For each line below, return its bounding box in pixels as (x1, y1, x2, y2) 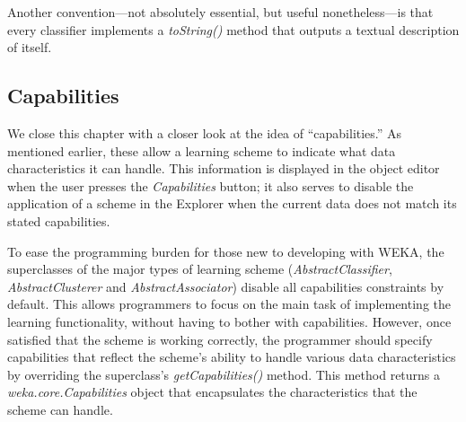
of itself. (7, 38, 52, 57)
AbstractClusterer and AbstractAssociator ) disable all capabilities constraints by (7, 277, 444, 295)
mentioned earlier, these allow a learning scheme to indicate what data (7, 141, 396, 160)
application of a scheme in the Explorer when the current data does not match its (7, 194, 457, 213)
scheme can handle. (7, 400, 113, 418)
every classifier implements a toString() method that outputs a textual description (7, 20, 460, 39)
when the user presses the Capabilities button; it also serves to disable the (7, 176, 414, 195)
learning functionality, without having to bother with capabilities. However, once (7, 312, 452, 330)
